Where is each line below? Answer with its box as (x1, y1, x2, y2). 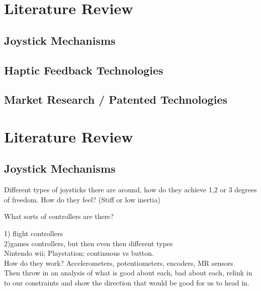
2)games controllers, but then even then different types (4, 238, 173, 248)
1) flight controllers (4, 228, 63, 239)
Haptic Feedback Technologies (4, 62, 163, 78)
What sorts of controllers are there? (4, 211, 114, 222)
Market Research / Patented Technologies (4, 92, 227, 107)
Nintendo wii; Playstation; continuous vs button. (4, 248, 154, 258)
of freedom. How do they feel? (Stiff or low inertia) (4, 194, 160, 204)
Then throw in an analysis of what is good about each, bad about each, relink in (4, 267, 252, 278)
